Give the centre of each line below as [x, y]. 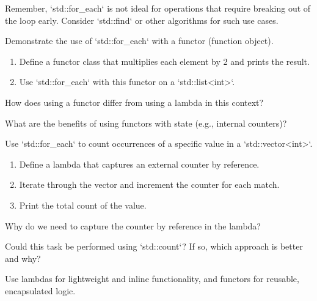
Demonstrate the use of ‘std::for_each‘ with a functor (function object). [139, 41]
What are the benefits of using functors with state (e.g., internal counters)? [146, 123]
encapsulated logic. [40, 290]
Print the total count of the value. [83, 205]
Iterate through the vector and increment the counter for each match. [149, 184]
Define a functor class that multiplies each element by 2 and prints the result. [164, 61]
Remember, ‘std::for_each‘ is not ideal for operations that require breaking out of [158, 8]
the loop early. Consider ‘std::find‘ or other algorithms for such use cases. [142, 20]
